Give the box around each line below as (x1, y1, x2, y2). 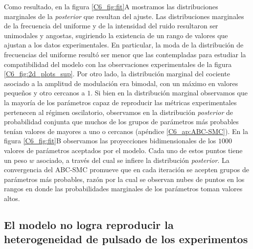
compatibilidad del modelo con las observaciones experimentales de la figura (4, 59, 232, 69)
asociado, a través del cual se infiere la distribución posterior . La (36, 155, 230, 165)
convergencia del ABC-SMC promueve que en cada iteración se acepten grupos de (4, 164, 249, 175)
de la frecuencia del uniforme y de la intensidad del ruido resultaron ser (4, 21, 218, 31)
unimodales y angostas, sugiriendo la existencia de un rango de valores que (4, 30, 228, 40)
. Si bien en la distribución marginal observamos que (91, 88, 248, 98)
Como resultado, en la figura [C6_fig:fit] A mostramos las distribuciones (4, 1, 218, 11)
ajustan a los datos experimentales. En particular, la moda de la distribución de (4, 40, 244, 50)
